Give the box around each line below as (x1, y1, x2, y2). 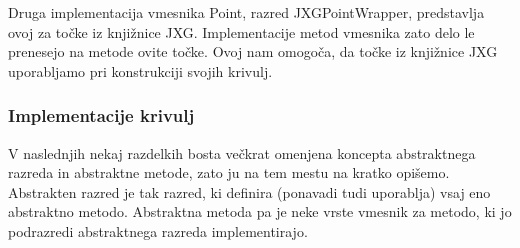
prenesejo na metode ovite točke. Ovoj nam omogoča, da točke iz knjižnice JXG (8, 41, 498, 62)
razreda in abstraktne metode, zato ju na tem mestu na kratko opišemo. (8, 162, 450, 183)
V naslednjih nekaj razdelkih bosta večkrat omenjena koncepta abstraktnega (8, 142, 476, 163)
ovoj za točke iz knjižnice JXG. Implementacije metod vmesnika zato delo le (8, 21, 475, 42)
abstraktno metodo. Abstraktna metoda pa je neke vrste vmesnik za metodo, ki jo (8, 201, 512, 222)
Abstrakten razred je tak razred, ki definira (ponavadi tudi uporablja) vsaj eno (8, 181, 491, 202)
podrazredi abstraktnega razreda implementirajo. (8, 220, 308, 241)
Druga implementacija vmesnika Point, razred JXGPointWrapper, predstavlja (8, 2, 485, 22)
